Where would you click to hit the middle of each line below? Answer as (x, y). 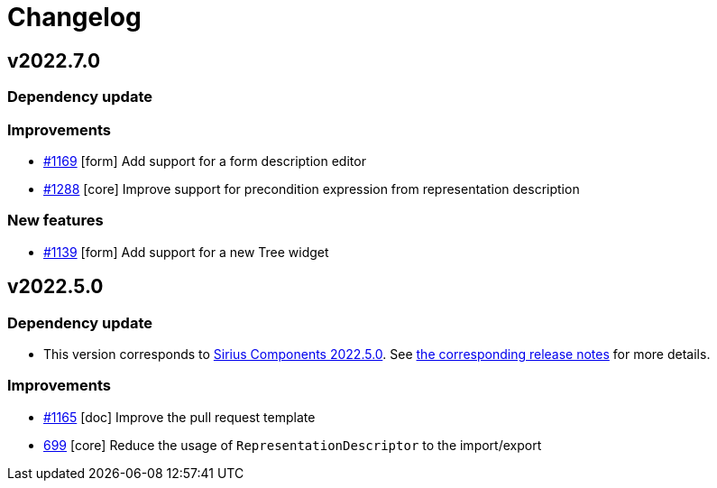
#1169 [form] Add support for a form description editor (205, 161)
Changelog (74, 17)
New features (55, 221)
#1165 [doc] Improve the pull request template (179, 417)
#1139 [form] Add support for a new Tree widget (186, 252)
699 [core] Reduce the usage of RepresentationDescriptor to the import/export (293, 445)
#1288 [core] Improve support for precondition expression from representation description (312, 189)
